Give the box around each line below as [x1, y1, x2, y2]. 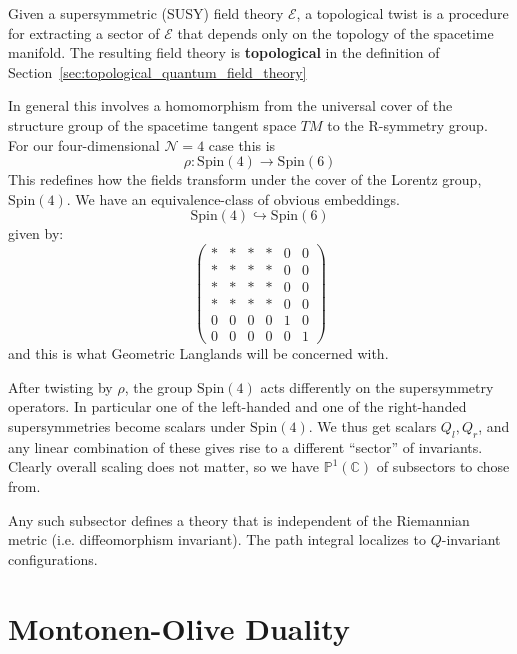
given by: [8, 223, 64, 244]
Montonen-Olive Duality [8, 607, 350, 648]
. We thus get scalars [308, 415, 437, 436]
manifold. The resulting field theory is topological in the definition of [8, 42, 440, 63]
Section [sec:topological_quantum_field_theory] [8, 61, 307, 82]
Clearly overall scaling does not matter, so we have [8, 456, 320, 477]
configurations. [8, 548, 98, 569]
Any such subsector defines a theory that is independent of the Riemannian [8, 509, 470, 530]
